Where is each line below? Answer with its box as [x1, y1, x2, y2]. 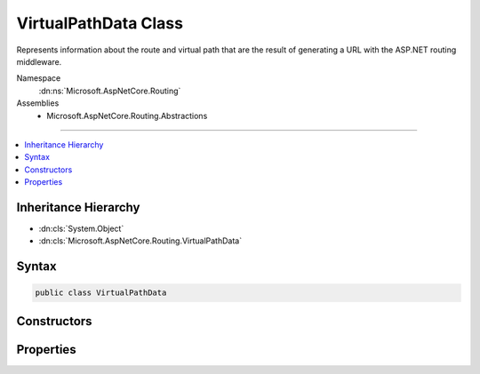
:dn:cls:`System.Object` [38, 223, 124, 234]
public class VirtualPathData [35, 288, 167, 298]
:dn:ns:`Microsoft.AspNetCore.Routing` [38, 85, 181, 96]
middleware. [16, 56, 62, 67]
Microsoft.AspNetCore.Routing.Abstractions [46, 110, 208, 121]
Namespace [16, 73, 61, 84]
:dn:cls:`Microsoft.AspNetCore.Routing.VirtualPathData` [38, 235, 243, 246]
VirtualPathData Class [16, 13, 184, 33]
